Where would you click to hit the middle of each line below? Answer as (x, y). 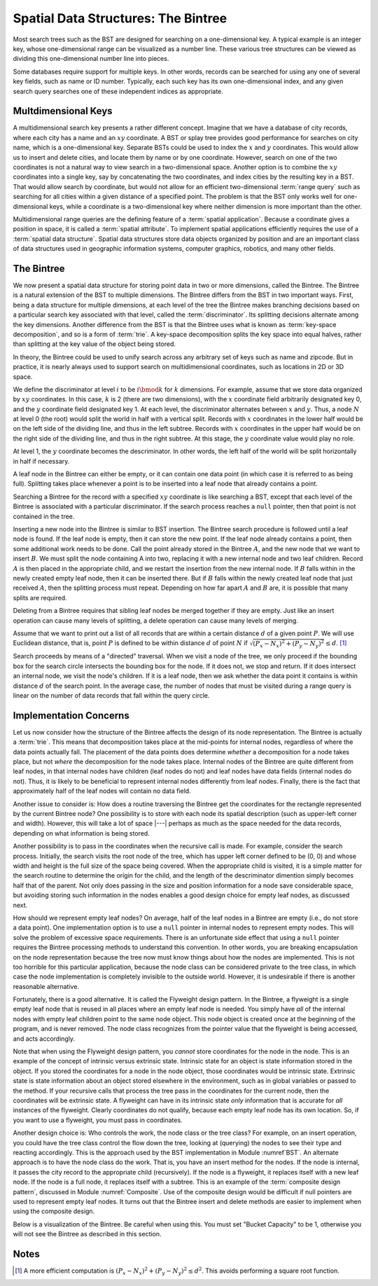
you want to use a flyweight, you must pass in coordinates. (98, 1120)
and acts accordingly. (44, 1038)
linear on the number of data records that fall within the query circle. (111, 696)
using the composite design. (54, 1211)
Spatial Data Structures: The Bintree (120, 18)
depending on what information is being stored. (81, 833)
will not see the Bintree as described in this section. (87, 1234)
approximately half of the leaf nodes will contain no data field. (102, 791)
